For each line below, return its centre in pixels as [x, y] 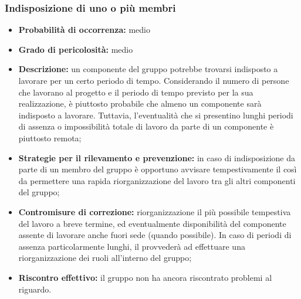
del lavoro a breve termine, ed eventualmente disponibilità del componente [152, 223]
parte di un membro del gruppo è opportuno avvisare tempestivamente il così [158, 169]
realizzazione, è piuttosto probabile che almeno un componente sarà [140, 103]
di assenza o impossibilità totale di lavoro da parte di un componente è [146, 126]
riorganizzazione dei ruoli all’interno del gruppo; [105, 258]
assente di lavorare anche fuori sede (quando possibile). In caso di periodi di [155, 235]
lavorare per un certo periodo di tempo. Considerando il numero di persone [154, 80]
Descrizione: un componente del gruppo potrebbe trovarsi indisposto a [148, 69]
